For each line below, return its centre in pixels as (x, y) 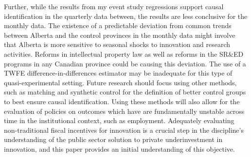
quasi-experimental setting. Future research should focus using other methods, (120, 82)
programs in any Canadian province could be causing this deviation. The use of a (125, 63)
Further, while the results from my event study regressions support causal (114, 6)
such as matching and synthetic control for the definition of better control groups (125, 92)
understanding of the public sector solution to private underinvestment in (113, 139)
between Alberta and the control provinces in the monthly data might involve (120, 35)
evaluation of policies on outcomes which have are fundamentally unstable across (124, 111)
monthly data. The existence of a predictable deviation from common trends (118, 25)
